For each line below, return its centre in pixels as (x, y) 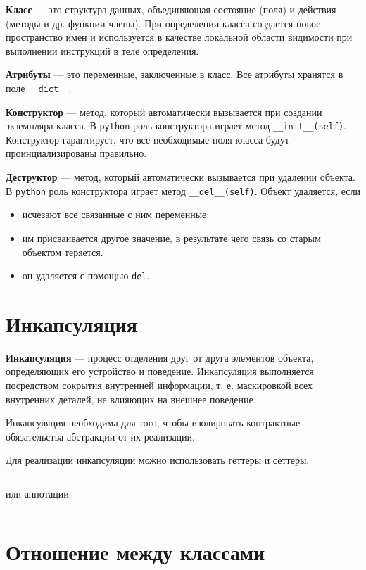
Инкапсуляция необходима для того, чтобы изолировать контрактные (153, 423)
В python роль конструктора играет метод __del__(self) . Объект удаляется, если (183, 190)
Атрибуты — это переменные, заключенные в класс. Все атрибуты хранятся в (175, 74)
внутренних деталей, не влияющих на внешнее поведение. (131, 399)
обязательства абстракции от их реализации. (100, 436)
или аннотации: (39, 494)
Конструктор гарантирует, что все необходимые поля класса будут (147, 139)
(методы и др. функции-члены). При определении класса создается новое (163, 23)
